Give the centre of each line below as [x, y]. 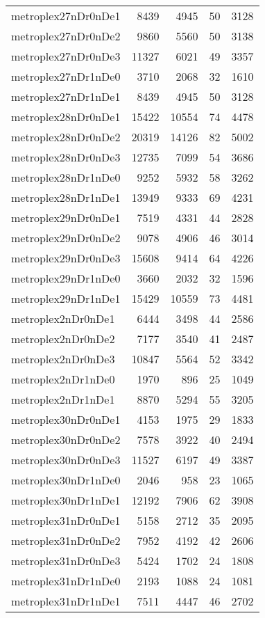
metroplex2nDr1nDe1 [63, 399]
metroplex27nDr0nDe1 [66, 16]
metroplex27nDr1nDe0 [66, 76]
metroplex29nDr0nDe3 [66, 258]
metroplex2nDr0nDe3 [63, 359]
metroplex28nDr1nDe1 [66, 197]
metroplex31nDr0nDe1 [66, 520]
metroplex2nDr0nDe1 [63, 318]
